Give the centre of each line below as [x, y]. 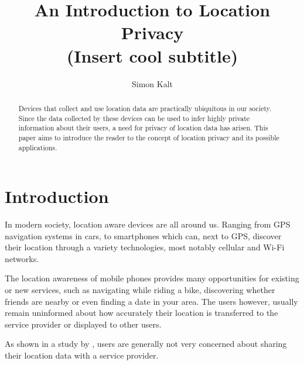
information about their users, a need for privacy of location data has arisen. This [143, 128]
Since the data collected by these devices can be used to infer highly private [134, 118]
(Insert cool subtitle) [152, 55]
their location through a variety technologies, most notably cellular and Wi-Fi [145, 247]
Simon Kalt [152, 83]
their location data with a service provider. [82, 355]
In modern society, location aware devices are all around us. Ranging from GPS [148, 224]
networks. [22, 258]
